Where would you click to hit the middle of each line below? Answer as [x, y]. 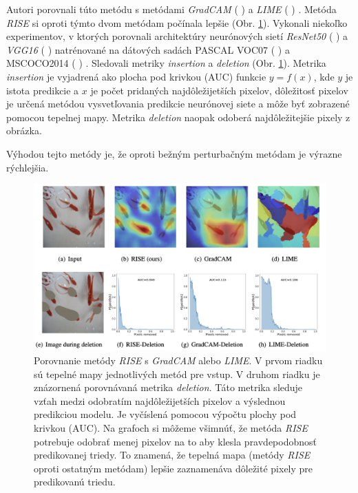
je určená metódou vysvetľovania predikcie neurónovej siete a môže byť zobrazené [178, 104]
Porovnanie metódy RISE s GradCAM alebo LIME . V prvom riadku [178, 360]
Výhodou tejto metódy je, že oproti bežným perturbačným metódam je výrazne [174, 153]
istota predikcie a [43, 90]
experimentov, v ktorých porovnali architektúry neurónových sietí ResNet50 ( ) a [177, 36]
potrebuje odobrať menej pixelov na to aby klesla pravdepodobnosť [175, 441]
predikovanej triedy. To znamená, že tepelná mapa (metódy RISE [172, 455]
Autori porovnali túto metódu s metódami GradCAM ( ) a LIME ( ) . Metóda [171, 9]
